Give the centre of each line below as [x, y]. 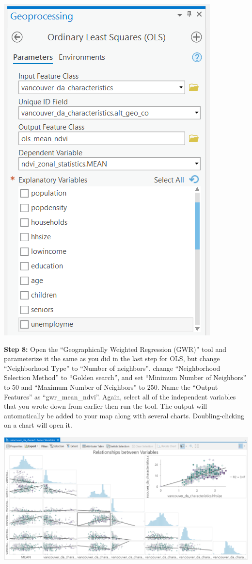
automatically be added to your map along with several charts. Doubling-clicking [124, 415]
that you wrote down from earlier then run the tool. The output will [106, 406]
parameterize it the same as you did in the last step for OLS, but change [112, 358]
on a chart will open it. [38, 425]
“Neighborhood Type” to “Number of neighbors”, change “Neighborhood [112, 368]
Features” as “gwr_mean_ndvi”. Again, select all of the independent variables [120, 396]
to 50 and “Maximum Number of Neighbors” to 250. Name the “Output [111, 387]
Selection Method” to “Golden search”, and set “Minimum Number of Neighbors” [125, 377]
